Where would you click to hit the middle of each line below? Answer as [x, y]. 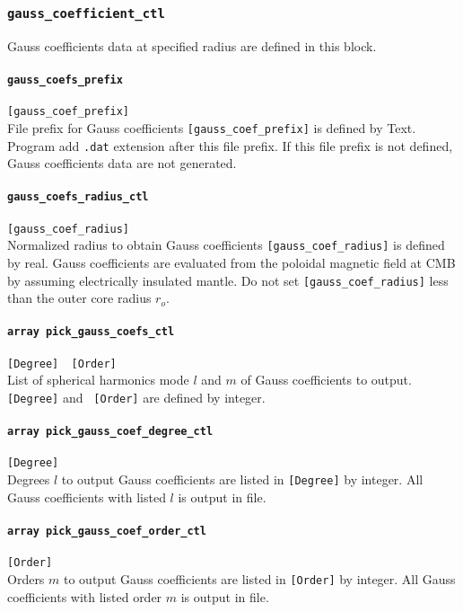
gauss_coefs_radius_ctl [78, 197]
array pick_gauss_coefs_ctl [91, 332]
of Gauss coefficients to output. [326, 380]
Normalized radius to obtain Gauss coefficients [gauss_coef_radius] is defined [226, 245]
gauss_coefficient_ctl [86, 13]
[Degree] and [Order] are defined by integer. [136, 397]
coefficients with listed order [85, 596]
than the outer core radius [79, 298]
